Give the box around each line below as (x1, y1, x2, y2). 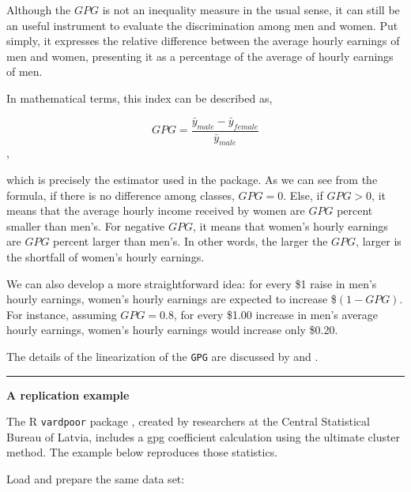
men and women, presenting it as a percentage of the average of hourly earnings (6, 47, 394, 64)
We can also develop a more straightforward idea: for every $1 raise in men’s (6, 275, 377, 291)
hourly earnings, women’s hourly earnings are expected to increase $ (6, 291, 337, 307)
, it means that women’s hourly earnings (193, 217, 388, 234)
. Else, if (283, 186, 323, 203)
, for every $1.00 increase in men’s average (173, 306, 379, 322)
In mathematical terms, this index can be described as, (6, 89, 273, 106)
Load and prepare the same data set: (6, 471, 185, 487)
